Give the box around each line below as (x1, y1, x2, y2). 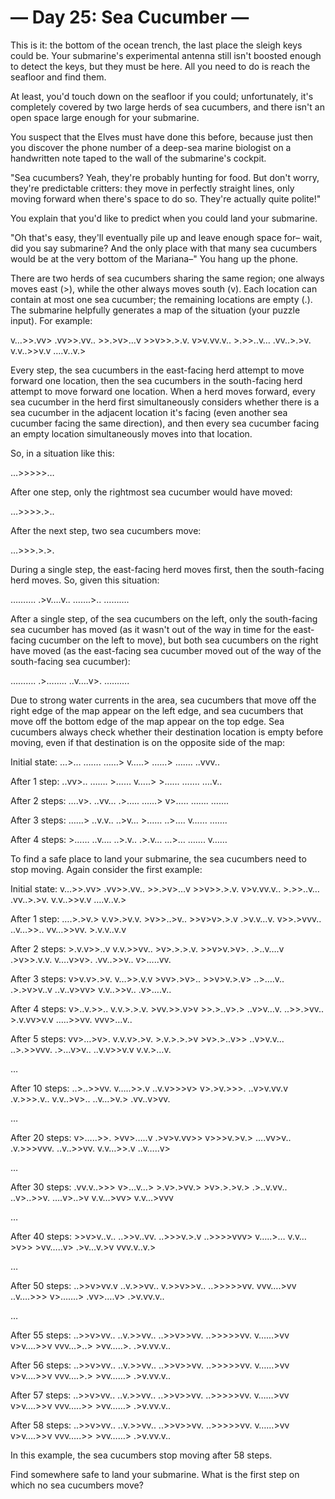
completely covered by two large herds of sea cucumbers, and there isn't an (10, 101, 325, 113)
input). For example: (10, 314, 93, 326)
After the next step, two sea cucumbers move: (10, 524, 202, 536)
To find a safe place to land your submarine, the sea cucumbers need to (10, 852, 307, 865)
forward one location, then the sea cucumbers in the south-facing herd (10, 374, 303, 386)
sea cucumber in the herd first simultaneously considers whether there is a (10, 396, 320, 408)
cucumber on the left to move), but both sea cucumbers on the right (38, 634, 319, 646)
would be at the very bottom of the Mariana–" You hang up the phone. (10, 252, 299, 265)
